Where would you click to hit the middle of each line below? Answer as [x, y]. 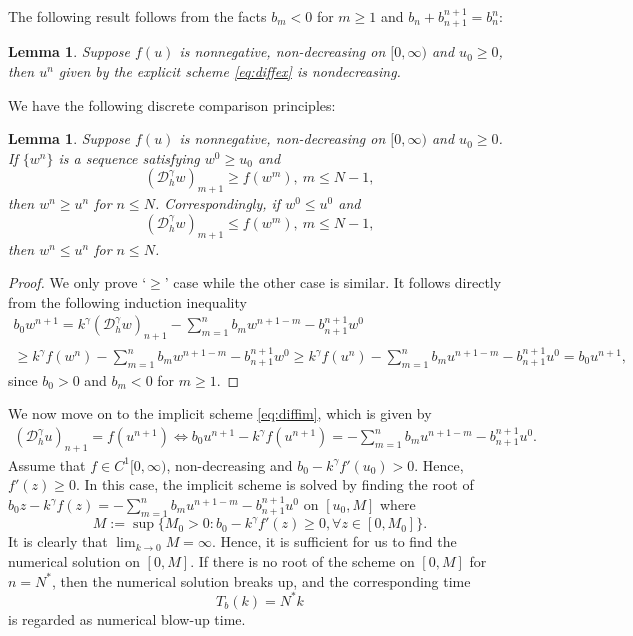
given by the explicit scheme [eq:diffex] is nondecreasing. [229, 71]
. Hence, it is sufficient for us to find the [334, 541]
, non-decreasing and [229, 464]
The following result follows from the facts [137, 16]
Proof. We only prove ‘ [77, 282]
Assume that [47, 464]
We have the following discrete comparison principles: [172, 104]
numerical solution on [74, 560]
